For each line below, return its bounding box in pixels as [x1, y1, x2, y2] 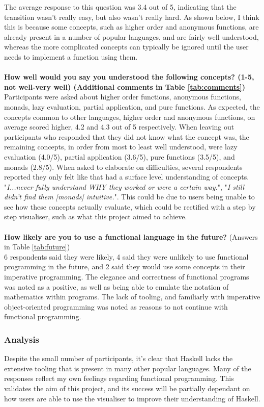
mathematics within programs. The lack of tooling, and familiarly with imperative [4, 291, 260, 302]
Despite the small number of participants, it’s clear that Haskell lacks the [4, 353, 233, 364]
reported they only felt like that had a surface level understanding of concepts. [4, 171, 249, 182]
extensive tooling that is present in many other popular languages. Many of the [4, 363, 251, 373]
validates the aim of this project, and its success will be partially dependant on [4, 383, 250, 393]
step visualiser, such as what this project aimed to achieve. [4, 211, 187, 222]
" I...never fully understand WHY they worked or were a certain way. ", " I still [4, 181, 245, 192]
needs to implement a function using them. [4, 51, 138, 62]
